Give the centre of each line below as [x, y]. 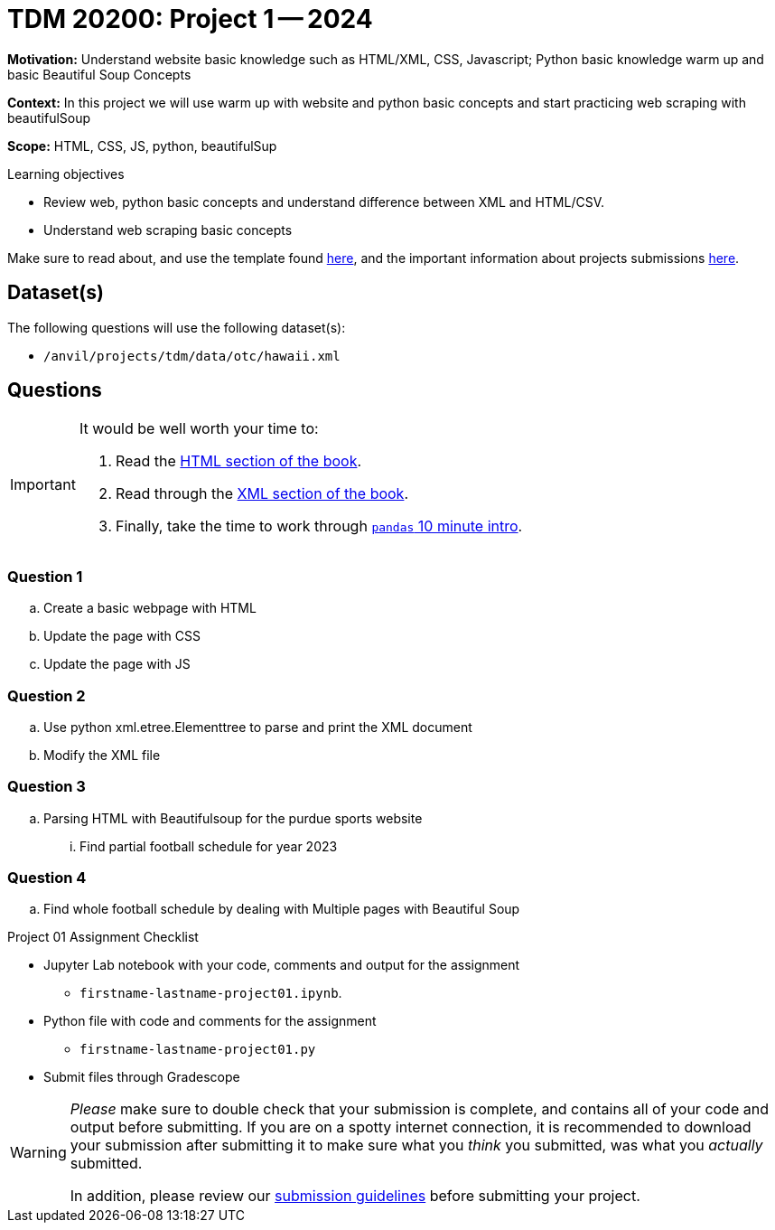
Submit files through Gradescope [142, 1077]
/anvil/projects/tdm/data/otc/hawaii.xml [192, 356]
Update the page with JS [117, 664]
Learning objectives [66, 174]
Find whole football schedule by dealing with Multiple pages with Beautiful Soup [282, 909]
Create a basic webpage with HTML [150, 608]
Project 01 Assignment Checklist [103, 937]
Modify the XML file [102, 755]
